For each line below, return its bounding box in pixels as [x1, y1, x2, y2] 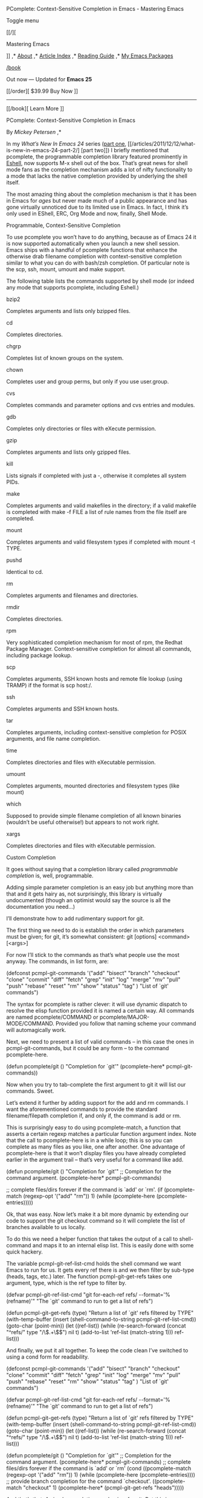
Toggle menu [6, 17, 39, 24]
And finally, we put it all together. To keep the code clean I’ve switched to [6, 1347, 188, 1354]
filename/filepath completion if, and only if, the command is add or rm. [6, 1112, 181, 1119]
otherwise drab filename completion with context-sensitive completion [6, 253, 182, 260]
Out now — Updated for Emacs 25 [6, 76, 92, 83]
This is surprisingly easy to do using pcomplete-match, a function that [6, 1124, 181, 1131]
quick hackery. [6, 1248, 43, 1255]
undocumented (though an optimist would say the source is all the [6, 897, 171, 903]
